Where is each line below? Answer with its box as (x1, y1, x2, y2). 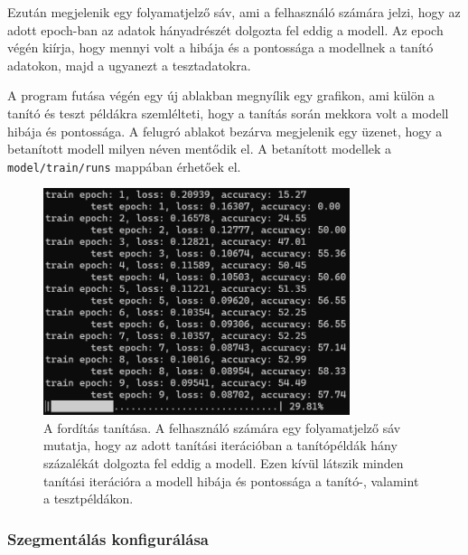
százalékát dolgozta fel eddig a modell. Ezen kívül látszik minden (43, 453, 404, 472)
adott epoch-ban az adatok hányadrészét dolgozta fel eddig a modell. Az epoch (7, 20, 444, 39)
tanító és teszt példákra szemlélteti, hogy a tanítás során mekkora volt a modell (7, 103, 449, 122)
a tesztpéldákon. (43, 489, 134, 508)
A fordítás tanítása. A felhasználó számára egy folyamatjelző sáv (43, 418, 401, 437)
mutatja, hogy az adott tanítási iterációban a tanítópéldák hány (43, 436, 398, 455)
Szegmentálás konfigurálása (7, 527, 209, 550)
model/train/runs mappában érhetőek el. (7, 156, 241, 175)
